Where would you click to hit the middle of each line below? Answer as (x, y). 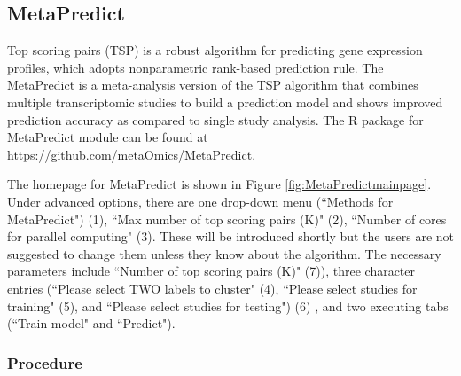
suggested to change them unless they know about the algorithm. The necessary (224, 253)
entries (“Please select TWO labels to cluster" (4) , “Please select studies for (212, 288)
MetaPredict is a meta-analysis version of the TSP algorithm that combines (213, 85)
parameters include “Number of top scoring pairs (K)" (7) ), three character (211, 271)
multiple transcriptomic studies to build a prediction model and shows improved (225, 102)
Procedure (45, 362)
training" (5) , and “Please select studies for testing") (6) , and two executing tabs (228, 305)
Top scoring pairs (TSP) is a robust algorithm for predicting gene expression (215, 50)
